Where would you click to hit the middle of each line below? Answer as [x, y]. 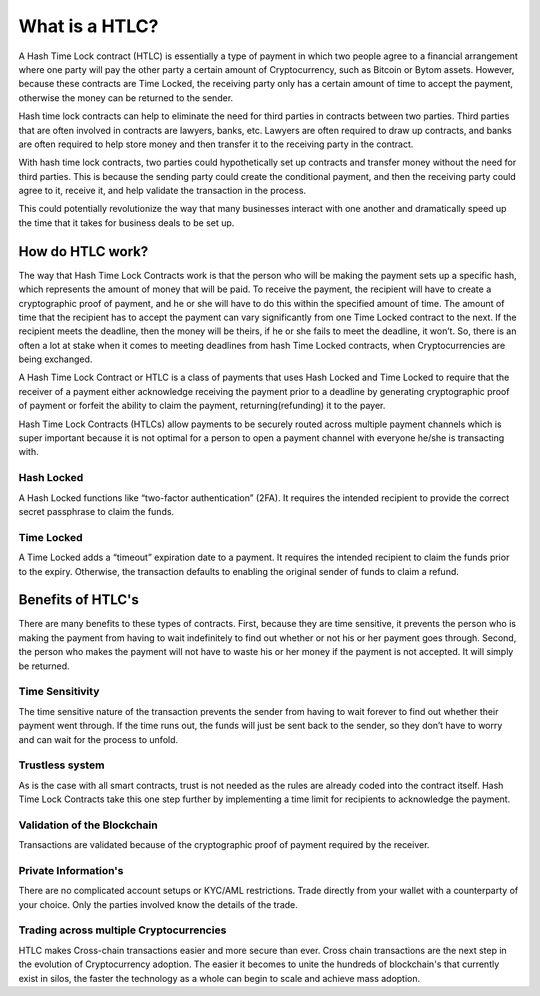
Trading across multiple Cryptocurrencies [122, 930]
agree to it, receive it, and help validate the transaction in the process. [162, 191]
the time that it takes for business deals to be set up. [126, 222]
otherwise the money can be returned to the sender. [126, 97]
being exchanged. [55, 359]
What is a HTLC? [88, 26]
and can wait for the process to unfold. [98, 739]
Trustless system [61, 765]
